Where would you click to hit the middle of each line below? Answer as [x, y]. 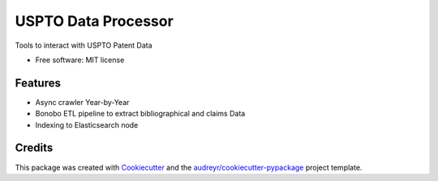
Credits [34, 148]
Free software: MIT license [80, 60]
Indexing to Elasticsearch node [87, 124]
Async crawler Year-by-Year [82, 102]
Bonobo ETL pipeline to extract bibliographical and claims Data [140, 114]
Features [38, 83]
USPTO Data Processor [94, 21]
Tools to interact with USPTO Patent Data [84, 45]
